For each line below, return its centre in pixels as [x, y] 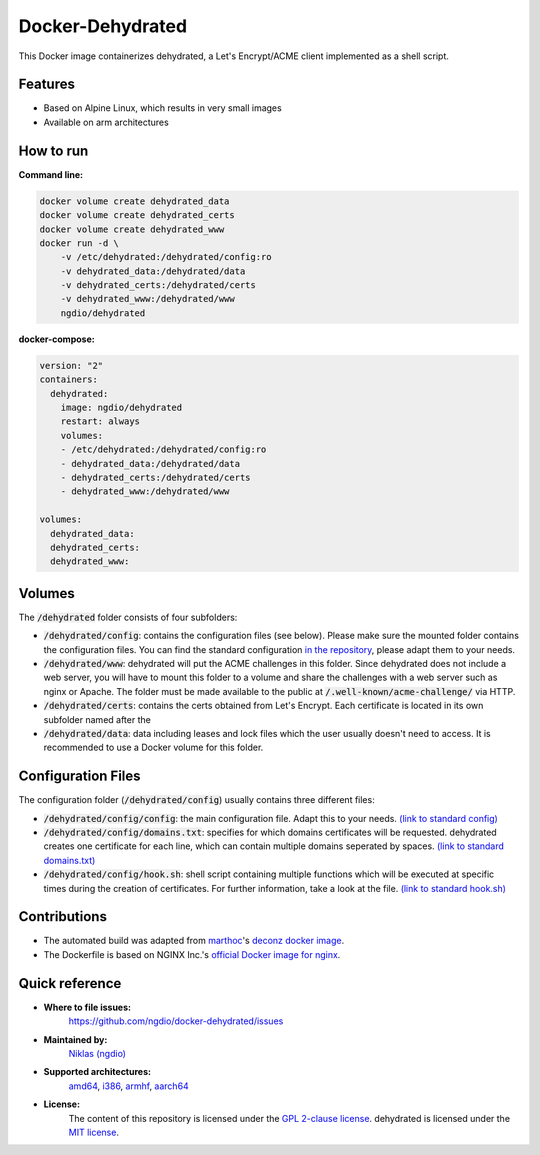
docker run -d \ [79, 243]
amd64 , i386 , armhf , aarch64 [128, 1086]
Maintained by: [75, 1039]
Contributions [62, 916]
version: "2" [71, 365]
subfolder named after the [97, 719]
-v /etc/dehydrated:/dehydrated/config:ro [166, 257]
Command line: [51, 174]
